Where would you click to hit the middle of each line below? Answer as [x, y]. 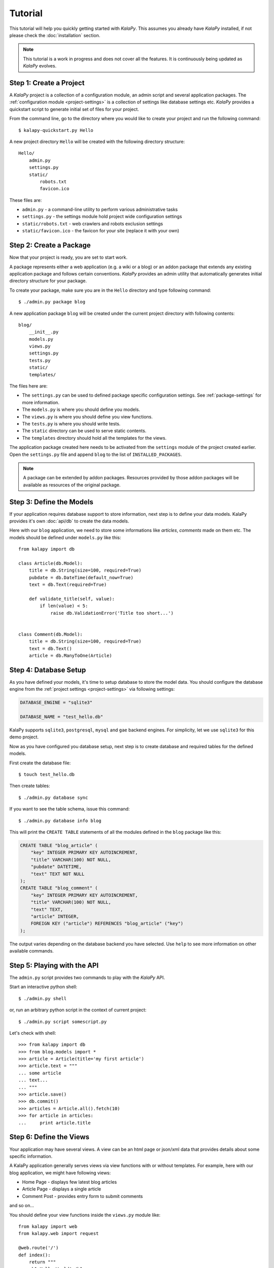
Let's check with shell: [33, 1033]
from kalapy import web [48, 1227]
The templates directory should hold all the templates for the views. [94, 438]
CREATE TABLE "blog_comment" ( [59, 888]
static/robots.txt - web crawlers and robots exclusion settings [93, 224]
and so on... [22, 1206]
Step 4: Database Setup [48, 670]
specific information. [31, 1156]
